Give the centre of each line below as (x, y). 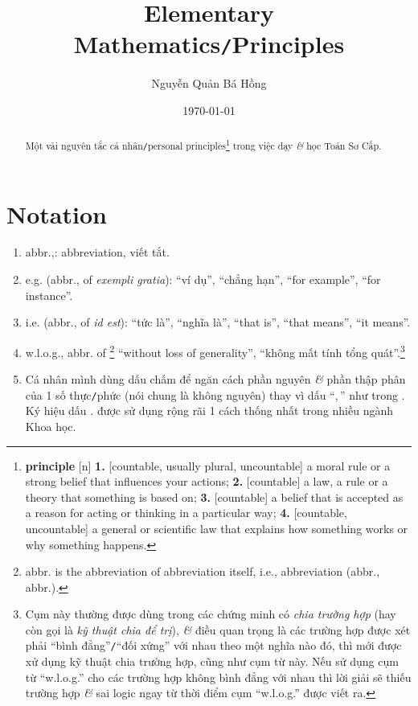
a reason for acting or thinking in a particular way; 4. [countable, (186, 513)
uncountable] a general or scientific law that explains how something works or (217, 528)
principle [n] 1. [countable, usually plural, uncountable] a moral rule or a (208, 465)
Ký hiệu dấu (56, 410)
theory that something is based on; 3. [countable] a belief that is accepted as (214, 497)
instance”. (49, 295)
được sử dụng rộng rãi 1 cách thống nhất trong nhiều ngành (245, 410)
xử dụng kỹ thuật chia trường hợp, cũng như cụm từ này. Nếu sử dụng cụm (212, 661)
